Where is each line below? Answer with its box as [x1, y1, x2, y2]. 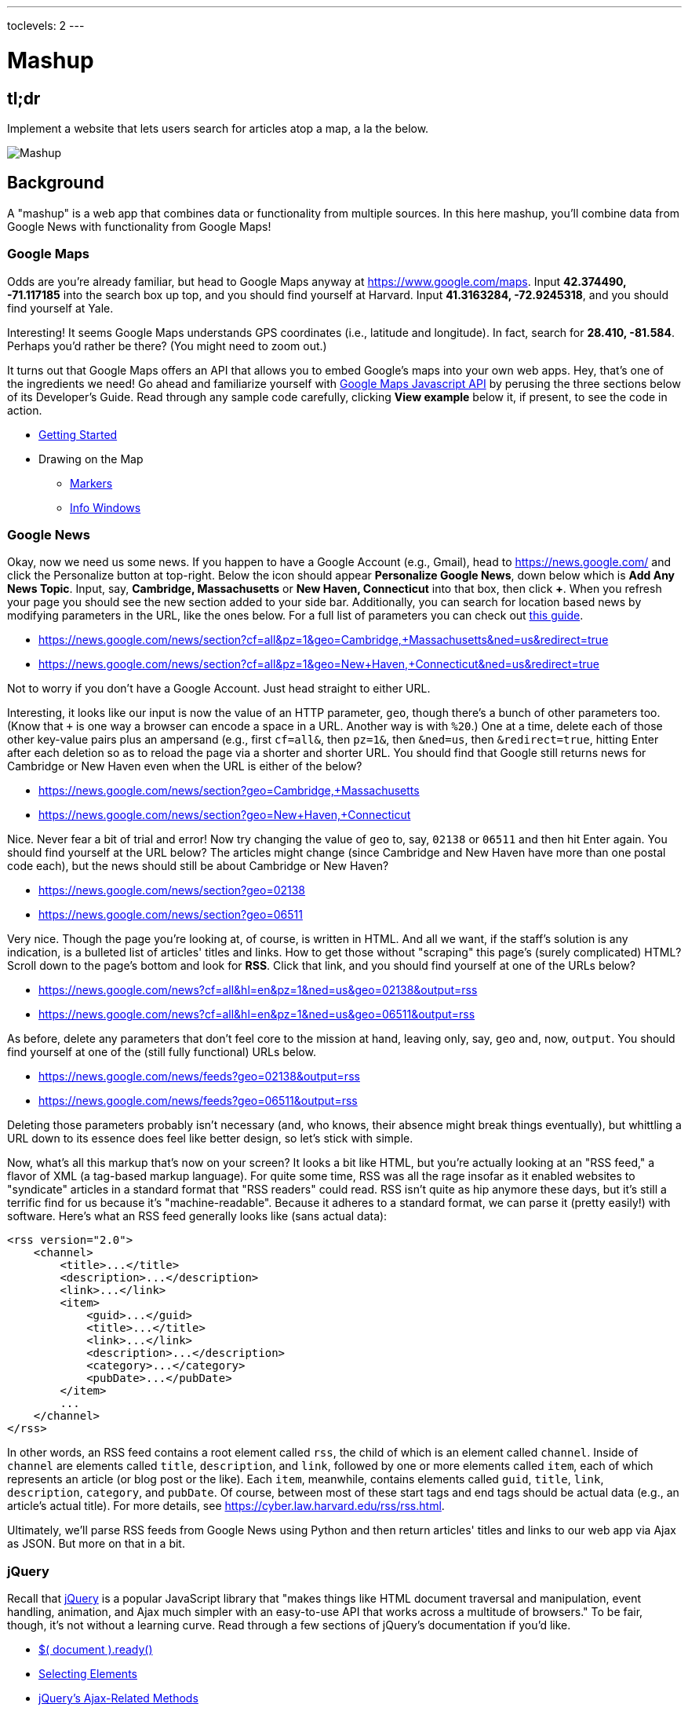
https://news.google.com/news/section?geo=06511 [38, 908, 303, 922]
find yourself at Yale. [7, 301, 114, 315]
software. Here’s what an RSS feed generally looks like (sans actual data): [7, 1209, 388, 1223]
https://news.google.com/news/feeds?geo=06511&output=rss [38, 1094, 358, 1108]
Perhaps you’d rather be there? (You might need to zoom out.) [7, 338, 327, 353]
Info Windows [70, 500, 141, 514]
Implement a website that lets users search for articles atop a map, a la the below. [7, 121, 429, 135]
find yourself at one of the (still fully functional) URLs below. [7, 1045, 316, 1059]
